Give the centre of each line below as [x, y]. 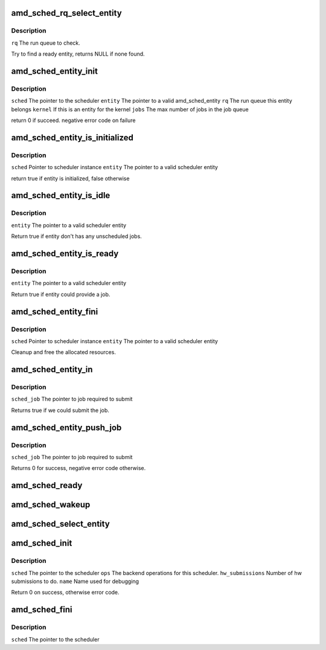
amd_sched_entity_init [54, 71]
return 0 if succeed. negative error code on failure [73, 120]
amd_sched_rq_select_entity [66, 13]
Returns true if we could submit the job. [60, 410]
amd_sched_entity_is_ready [65, 253]
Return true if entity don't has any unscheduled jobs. [76, 236]
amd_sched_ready [47, 485]
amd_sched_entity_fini [55, 311]
